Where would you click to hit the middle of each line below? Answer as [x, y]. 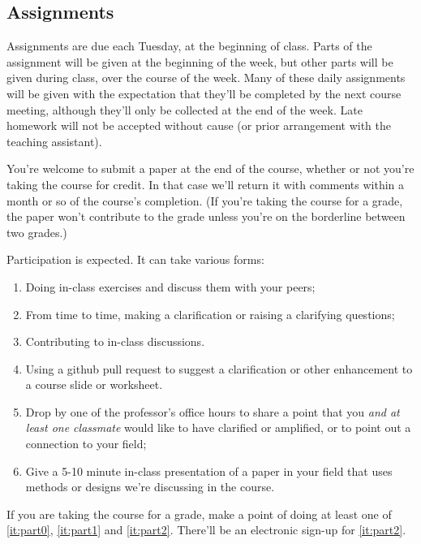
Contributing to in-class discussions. [115, 341]
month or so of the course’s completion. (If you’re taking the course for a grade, [205, 200]
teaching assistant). [54, 141]
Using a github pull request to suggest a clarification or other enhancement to [219, 368]
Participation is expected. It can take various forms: [135, 259]
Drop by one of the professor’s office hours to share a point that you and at [213, 411]
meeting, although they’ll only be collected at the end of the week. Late [185, 109]
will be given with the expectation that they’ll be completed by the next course [204, 93]
